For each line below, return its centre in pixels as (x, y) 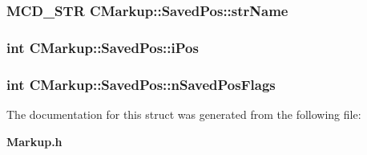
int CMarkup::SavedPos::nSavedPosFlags (141, 84)
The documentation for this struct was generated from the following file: (184, 114)
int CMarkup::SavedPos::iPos (103, 47)
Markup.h (34, 141)
